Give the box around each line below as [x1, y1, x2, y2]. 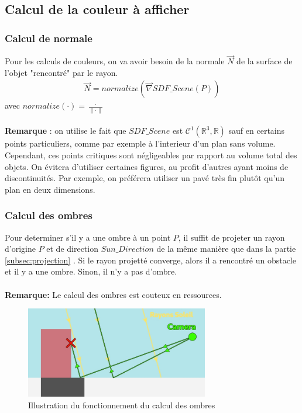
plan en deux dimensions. [5, 183, 95, 195]
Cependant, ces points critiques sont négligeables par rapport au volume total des [5, 148, 297, 161]
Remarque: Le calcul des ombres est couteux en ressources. [5, 288, 222, 300]
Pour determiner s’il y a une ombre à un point [5, 231, 171, 243]
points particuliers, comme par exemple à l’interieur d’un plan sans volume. [5, 137, 276, 150]
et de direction [46, 242, 98, 255]
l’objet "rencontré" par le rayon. [5, 66, 118, 78]
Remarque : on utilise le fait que [5, 124, 126, 137]
